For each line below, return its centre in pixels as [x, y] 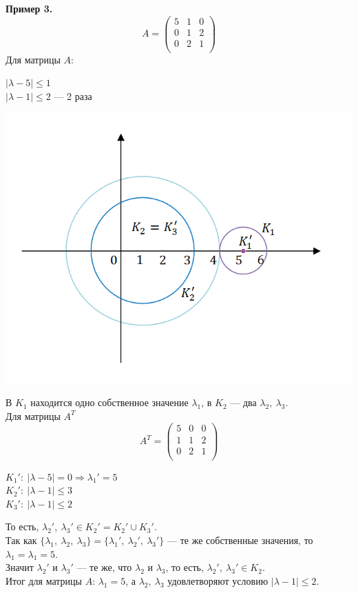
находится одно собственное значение [109, 402]
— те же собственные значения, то [240, 540]
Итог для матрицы [44, 580]
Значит [20, 567]
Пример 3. [29, 8]
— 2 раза [73, 96]
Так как [21, 540]
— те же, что [104, 567]
